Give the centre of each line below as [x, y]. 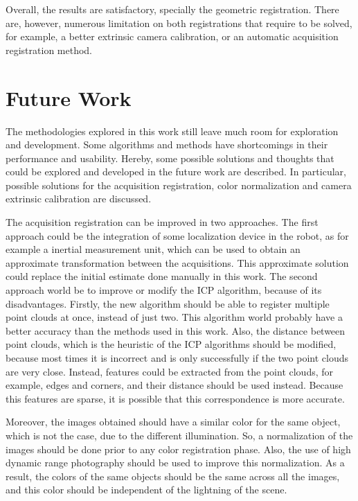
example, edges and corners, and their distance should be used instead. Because [174, 385]
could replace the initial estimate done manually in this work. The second [162, 276]
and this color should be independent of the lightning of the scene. [146, 490]
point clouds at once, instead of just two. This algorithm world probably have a [174, 317]
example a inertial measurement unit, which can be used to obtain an [153, 249]
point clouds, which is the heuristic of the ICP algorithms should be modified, [171, 344]
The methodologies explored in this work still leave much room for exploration [172, 131]
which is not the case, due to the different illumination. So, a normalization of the [179, 435]
